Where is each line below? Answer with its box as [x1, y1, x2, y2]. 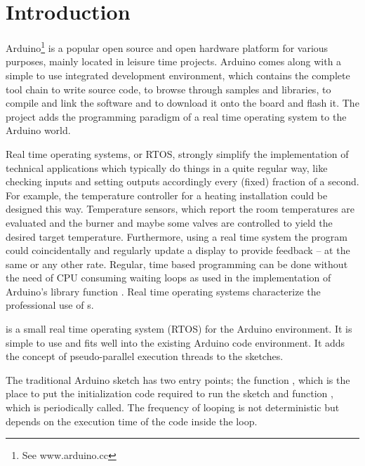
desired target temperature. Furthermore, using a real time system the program [6, 229, 347, 244]
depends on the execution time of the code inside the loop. [6, 413, 258, 428]
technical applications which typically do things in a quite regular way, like [6, 160, 328, 175]
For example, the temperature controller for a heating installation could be [6, 187, 328, 202]
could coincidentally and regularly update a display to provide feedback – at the [6, 243, 350, 258]
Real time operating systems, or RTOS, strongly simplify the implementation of [6, 146, 349, 161]
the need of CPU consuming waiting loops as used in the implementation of [6, 270, 331, 285]
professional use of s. [6, 298, 94, 312]
